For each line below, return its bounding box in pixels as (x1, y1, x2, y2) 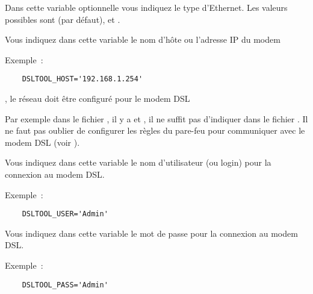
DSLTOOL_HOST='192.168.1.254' (22, 75, 143, 84)
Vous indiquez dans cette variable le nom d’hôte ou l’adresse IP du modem (5, 33, 280, 46)
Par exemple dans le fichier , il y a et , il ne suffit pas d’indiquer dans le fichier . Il (5, 112, 308, 125)
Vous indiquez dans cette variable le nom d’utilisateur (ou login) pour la (5, 156, 271, 169)
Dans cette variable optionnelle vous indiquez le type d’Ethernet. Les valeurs (5, 1, 288, 13)
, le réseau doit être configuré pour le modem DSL (5, 92, 190, 105)
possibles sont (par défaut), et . (5, 13, 120, 25)
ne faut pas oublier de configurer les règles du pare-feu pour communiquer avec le (5, 124, 305, 137)
